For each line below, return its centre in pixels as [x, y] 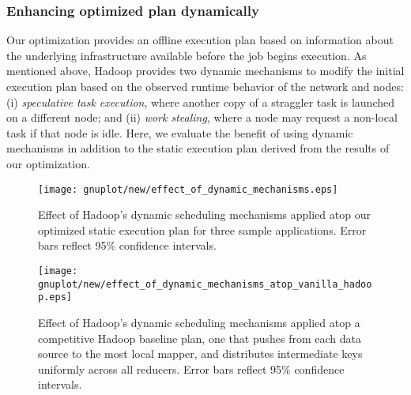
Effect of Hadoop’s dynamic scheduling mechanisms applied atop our [204, 214]
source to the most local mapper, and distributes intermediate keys [200, 354]
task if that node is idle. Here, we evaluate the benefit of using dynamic [180, 132]
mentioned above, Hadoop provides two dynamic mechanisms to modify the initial [205, 71]
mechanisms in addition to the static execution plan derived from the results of [198, 148]
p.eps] [55, 297]
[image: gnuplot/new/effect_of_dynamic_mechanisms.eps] [188, 189]
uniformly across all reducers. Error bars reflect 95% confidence [191, 369]
